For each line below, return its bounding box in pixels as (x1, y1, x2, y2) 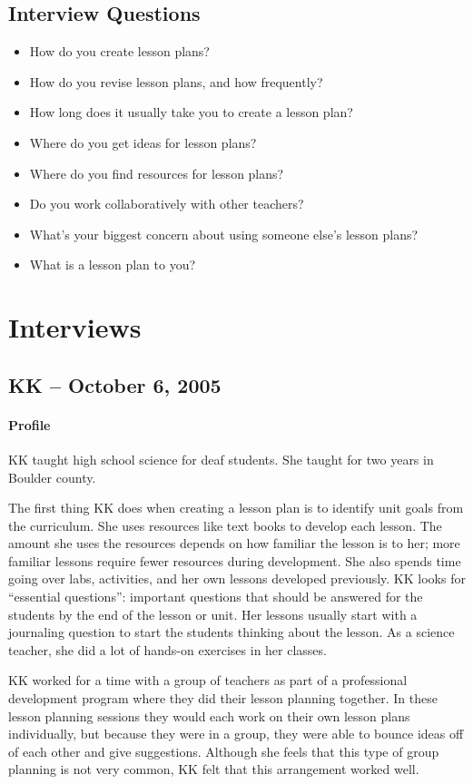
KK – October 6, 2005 (8, 370, 222, 398)
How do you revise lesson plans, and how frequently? (29, 72, 323, 91)
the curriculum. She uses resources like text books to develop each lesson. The (8, 515, 442, 534)
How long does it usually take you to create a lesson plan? (29, 103, 353, 122)
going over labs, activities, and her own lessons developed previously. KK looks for (8, 569, 466, 588)
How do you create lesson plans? (29, 42, 210, 61)
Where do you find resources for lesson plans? (29, 163, 284, 182)
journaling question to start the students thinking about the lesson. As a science (8, 622, 455, 642)
